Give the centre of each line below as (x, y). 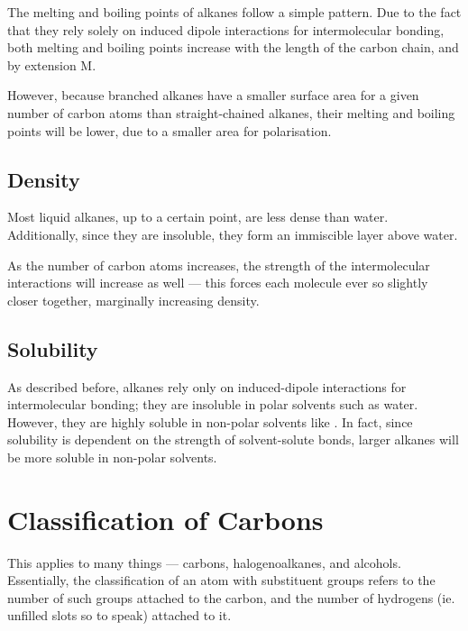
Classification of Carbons (165, 519)
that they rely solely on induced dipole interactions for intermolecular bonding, (226, 29)
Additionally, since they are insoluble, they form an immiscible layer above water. (233, 234)
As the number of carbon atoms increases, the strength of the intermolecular (219, 265)
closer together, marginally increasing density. (133, 300)
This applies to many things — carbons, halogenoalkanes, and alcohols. (204, 562)
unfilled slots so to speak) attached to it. (119, 615)
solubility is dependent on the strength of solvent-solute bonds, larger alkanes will (233, 439)
